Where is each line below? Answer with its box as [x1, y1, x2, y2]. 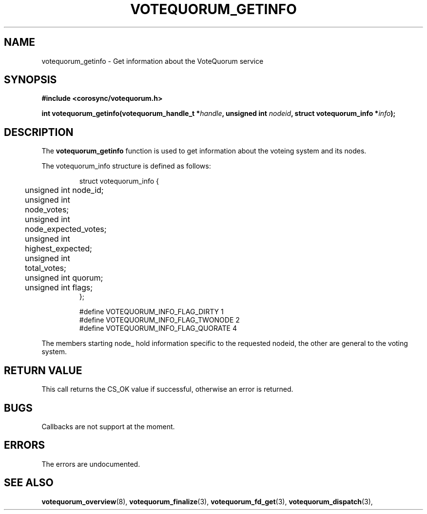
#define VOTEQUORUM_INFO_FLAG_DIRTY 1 [79, 307, 224, 316]
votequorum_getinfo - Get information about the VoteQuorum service [41, 57, 264, 65]
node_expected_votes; [25, 224, 107, 234]
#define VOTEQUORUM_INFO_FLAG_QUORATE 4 [79, 324, 237, 333]
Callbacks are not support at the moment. [41, 422, 175, 431]
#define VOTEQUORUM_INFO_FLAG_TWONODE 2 [79, 316, 240, 324]
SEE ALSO [4, 476, 54, 489]
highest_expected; [25, 244, 92, 254]
